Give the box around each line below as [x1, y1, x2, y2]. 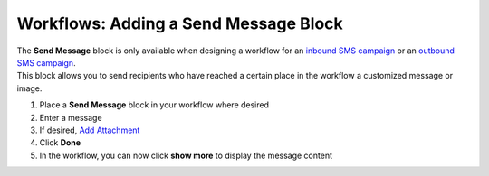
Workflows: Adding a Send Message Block [16, 14, 343, 33]
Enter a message [39, 112, 103, 123]
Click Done [39, 137, 81, 148]
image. [16, 82, 43, 94]
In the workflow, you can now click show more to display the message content [39, 150, 332, 161]
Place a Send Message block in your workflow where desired [39, 99, 270, 110]
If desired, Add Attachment [39, 125, 140, 135]
